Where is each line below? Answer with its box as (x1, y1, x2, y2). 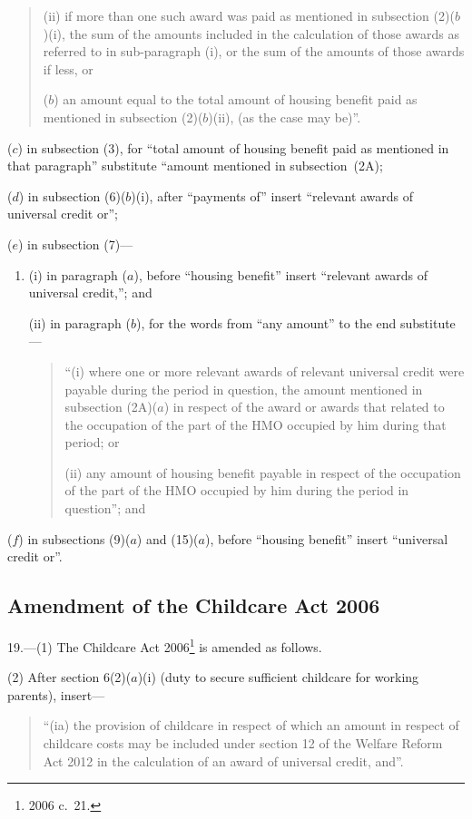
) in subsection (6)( (18, 186, 126, 205)
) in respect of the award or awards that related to (163, 397, 445, 416)
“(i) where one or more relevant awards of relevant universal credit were (64, 361, 465, 380)
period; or (64, 433, 120, 452)
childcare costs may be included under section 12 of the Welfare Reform (43, 734, 443, 753)
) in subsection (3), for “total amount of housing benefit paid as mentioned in (17, 138, 449, 157)
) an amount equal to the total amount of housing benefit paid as (54, 90, 418, 109)
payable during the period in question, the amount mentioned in (64, 379, 423, 398)
